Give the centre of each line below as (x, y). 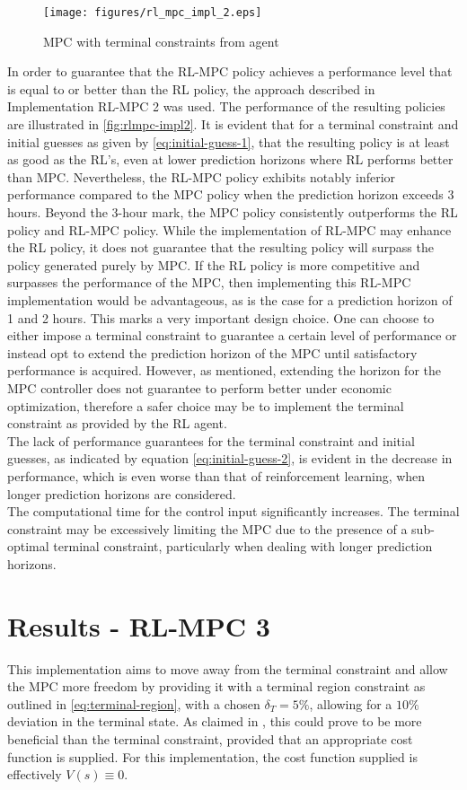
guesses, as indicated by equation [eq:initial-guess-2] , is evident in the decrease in (230, 458)
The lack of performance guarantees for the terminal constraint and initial (211, 440)
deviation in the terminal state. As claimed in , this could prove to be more (215, 721)
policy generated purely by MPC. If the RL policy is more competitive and (214, 264)
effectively (35, 774)
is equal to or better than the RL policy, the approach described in (191, 88)
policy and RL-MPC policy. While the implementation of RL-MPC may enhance (229, 229)
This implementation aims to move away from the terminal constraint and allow (228, 668)
